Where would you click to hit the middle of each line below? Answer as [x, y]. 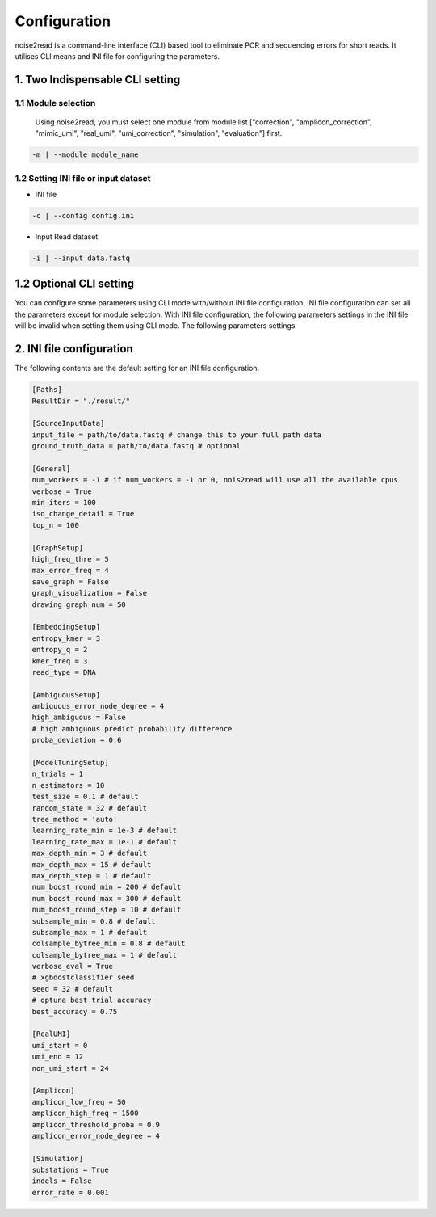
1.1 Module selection [55, 103]
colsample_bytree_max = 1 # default [105, 955]
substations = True [70, 1170]
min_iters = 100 [64, 503]
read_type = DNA [64, 672]
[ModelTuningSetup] [70, 763]
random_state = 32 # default [90, 808]
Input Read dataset [67, 236]
